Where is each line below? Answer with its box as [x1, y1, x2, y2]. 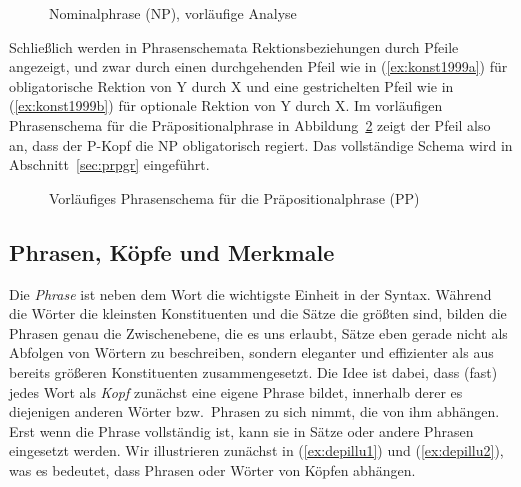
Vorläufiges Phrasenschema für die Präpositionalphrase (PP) [49, 187, 420, 208]
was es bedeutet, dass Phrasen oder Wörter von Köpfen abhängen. [9, 459, 416, 480]
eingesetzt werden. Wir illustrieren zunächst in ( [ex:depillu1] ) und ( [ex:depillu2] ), [9, 440, 504, 461]
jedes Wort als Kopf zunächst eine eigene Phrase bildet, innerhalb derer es [9, 381, 463, 402]
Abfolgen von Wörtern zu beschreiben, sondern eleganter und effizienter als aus [9, 342, 494, 363]
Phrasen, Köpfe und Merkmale [9, 236, 335, 267]
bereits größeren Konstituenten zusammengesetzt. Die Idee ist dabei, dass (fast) [9, 361, 498, 382]
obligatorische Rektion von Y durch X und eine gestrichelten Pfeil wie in [9, 75, 454, 96]
